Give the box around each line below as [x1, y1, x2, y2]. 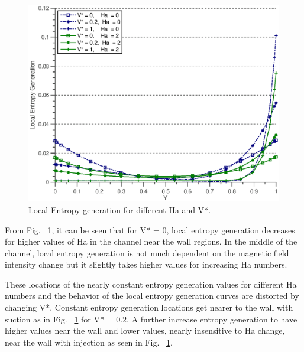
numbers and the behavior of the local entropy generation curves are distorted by [5, 289, 299, 302]
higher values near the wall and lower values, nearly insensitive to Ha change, [5, 324, 285, 337]
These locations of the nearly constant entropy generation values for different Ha [5, 278, 297, 290]
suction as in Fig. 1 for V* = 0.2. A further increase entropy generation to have [5, 312, 297, 325]
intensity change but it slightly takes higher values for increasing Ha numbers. [5, 258, 287, 270]
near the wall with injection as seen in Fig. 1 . [5, 335, 173, 348]
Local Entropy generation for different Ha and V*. [28, 203, 211, 216]
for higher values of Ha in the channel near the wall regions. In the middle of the [5, 235, 297, 247]
